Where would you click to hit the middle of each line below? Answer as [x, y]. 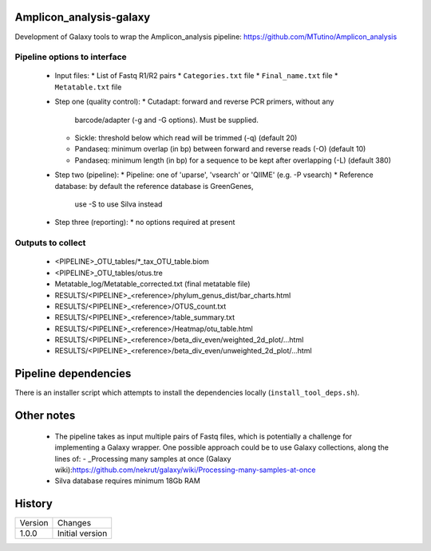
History [34, 504]
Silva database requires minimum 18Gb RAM [128, 481]
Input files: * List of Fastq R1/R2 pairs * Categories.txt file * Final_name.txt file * [196, 76]
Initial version [82, 533]
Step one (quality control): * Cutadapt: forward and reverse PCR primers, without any [194, 102]
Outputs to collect [50, 243]
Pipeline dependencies [73, 374]
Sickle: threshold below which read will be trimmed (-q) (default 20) [186, 138]
